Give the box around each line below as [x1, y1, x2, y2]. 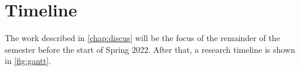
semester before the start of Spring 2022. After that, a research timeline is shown [5, 43, 295, 55]
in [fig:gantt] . [5, 55, 51, 67]
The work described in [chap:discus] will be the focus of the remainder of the [5, 32, 280, 44]
